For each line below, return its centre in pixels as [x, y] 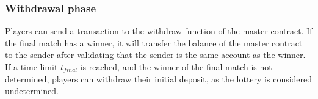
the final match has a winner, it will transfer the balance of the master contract [154, 42]
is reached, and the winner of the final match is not [176, 67]
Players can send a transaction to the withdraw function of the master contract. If [159, 31]
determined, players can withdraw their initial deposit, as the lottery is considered [159, 79]
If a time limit [31, 67]
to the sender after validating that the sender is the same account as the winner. [155, 55]
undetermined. [32, 91]
